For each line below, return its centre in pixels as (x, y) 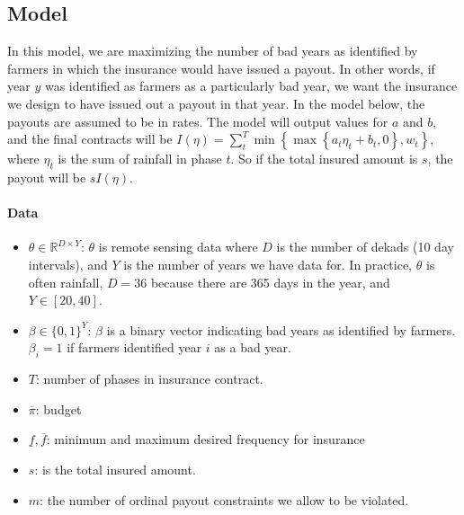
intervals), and (68, 264)
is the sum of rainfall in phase (140, 159)
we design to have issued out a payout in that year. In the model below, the (216, 103)
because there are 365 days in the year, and (270, 282)
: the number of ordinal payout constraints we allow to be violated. (224, 499)
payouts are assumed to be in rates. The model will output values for (198, 121)
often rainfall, (66, 282)
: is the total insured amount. (115, 469)
